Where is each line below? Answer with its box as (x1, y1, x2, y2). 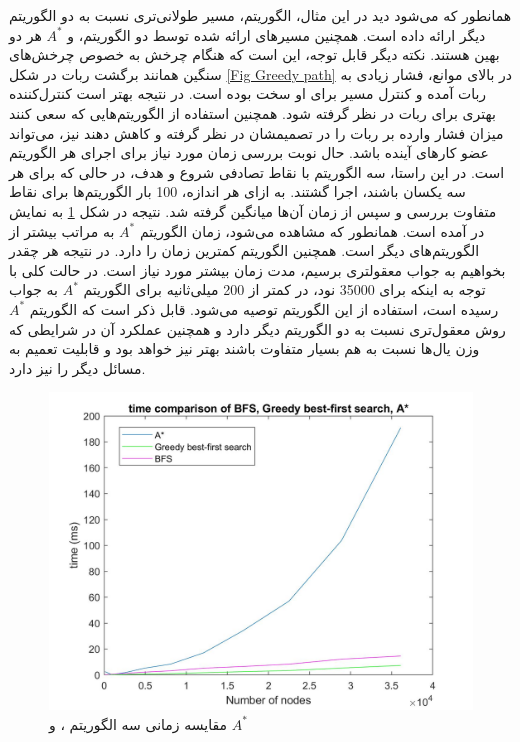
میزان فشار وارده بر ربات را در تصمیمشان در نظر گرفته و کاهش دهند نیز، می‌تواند (9, 122, 504, 143)
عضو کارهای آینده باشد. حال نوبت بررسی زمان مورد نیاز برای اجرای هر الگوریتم (9, 142, 489, 163)
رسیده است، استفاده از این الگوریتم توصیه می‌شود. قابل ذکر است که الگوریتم (29, 298, 499, 319)
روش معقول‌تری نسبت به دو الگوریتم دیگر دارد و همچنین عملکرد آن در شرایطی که (9, 318, 506, 339)
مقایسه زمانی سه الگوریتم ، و (49, 713, 227, 734)
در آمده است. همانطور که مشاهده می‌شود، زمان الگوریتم (139, 220, 485, 241)
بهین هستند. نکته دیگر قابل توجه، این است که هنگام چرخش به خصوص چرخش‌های (9, 44, 500, 65)
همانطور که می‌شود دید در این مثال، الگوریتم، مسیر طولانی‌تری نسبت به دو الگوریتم (9, 5, 512, 25)
